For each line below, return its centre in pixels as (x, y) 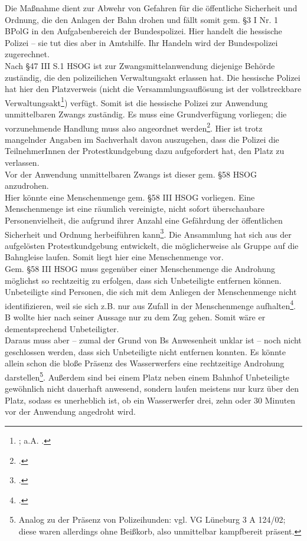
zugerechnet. (27, 54)
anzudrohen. (27, 186)
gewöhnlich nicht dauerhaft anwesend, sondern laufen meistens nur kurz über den (152, 388)
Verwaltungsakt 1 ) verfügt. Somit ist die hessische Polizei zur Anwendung (136, 101)
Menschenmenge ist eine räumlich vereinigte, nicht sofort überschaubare (135, 209)
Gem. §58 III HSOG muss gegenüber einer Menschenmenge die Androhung (140, 269)
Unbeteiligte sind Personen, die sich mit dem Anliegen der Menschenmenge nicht (151, 292)
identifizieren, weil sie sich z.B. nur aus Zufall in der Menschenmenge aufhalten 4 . (150, 304)
